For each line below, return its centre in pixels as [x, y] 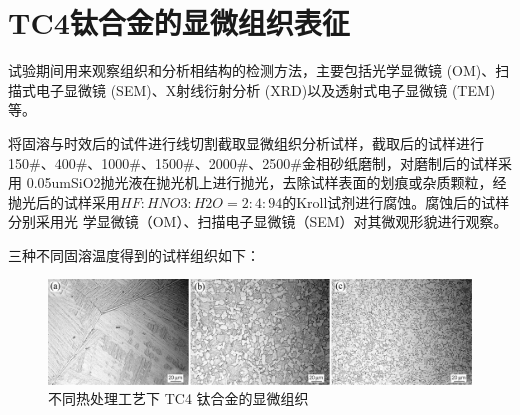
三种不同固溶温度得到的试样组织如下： [134, 254]
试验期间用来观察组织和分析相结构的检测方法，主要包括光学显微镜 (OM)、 [252, 70]
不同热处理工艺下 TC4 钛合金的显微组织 [178, 398]
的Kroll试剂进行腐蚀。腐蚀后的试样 [396, 201]
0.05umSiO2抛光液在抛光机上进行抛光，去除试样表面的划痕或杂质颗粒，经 [266, 182]
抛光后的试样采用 [64, 201]
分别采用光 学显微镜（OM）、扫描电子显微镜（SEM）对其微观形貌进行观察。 [258, 221]
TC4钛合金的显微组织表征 [179, 22]
